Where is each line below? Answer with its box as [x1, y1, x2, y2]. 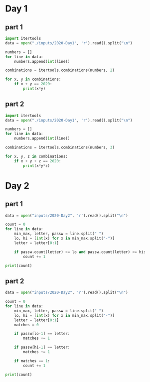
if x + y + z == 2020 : [14, 158, 61, 163]
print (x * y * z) [23, 163, 50, 168]
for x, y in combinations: [5, 77, 61, 82]
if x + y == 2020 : [14, 82, 52, 87]
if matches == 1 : [14, 358, 50, 364]
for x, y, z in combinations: [5, 154, 68, 159]
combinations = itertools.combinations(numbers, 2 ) [5, 68, 115, 73]
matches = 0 [14, 322, 39, 327]
